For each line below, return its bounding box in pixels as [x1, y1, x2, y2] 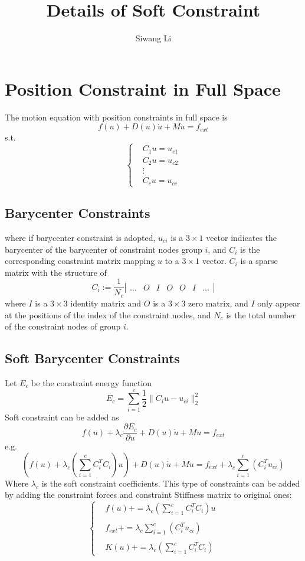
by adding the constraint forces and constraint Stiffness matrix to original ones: [5, 488, 292, 501]
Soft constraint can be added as [5, 410, 119, 423]
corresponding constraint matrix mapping [5, 255, 155, 267]
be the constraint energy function [31, 376, 152, 389]
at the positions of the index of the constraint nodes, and [5, 308, 211, 321]
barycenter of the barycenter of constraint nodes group [5, 243, 202, 255]
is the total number [226, 308, 296, 321]
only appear [257, 296, 300, 309]
